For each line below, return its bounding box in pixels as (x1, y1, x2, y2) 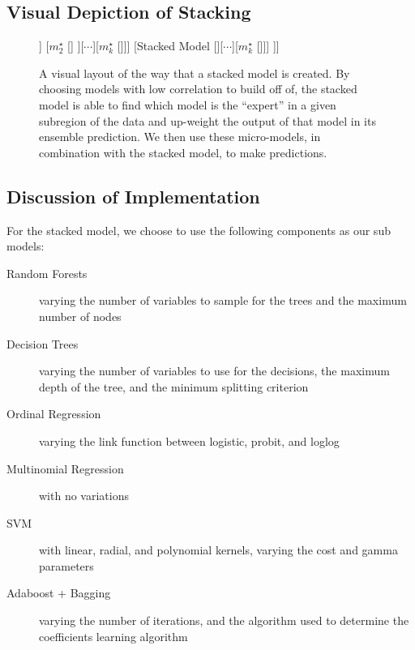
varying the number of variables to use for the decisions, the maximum (39, 362, 390, 379)
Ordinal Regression (6, 405, 101, 422)
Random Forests (6, 264, 88, 281)
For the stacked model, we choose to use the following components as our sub (6, 221, 391, 238)
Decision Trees (6, 335, 79, 352)
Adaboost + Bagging (6, 584, 111, 601)
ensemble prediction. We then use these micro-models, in (39, 128, 321, 145)
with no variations (39, 487, 129, 504)
